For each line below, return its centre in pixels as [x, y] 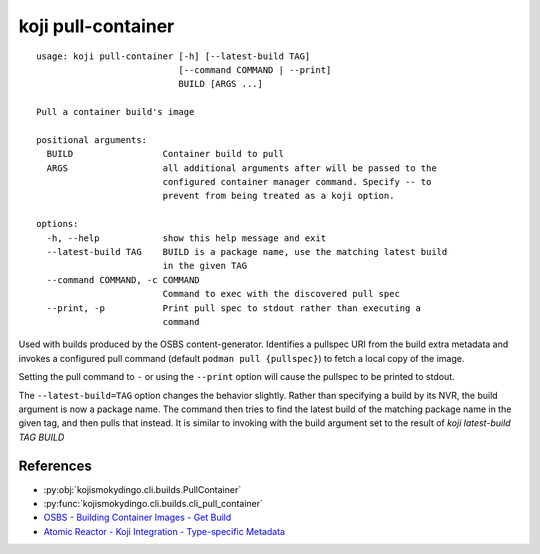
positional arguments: [92, 139]
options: [57, 224]
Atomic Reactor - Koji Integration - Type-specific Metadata [164, 531]
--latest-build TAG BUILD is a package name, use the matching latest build [247, 252]
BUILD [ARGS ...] [221, 84]
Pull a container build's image [115, 112]
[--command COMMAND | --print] [255, 69]
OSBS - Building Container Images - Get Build [137, 517]
